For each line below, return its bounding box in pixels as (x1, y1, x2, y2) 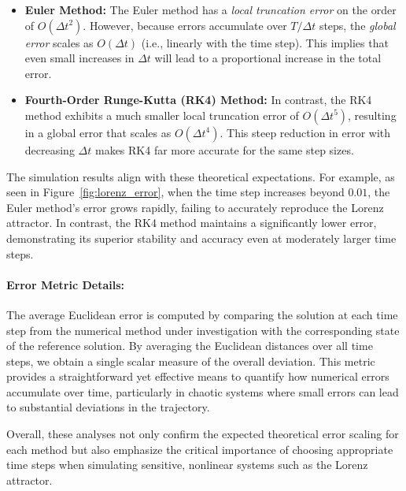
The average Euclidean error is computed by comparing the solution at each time (6, 306, 398, 322)
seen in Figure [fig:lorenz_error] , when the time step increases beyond (6, 184, 345, 200)
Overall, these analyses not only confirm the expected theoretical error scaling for (6, 426, 399, 442)
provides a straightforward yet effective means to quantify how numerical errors (6, 368, 389, 385)
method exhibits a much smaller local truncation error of (24, 106, 299, 123)
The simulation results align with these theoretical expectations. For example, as (6, 168, 395, 184)
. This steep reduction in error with (220, 124, 391, 140)
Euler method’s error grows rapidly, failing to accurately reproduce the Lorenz (6, 199, 384, 215)
